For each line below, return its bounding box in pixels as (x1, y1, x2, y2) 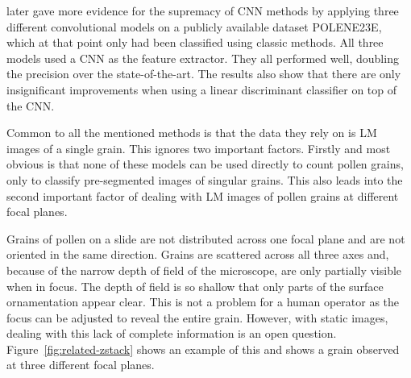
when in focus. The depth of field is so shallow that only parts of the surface (6, 277, 384, 294)
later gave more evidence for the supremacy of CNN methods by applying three (6, 2, 399, 19)
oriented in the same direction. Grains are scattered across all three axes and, (6, 246, 389, 263)
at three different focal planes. (6, 356, 155, 373)
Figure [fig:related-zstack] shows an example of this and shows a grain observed (6, 340, 400, 357)
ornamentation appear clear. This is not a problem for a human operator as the (6, 293, 400, 310)
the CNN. (6, 97, 55, 114)
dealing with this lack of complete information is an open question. (6, 325, 337, 342)
